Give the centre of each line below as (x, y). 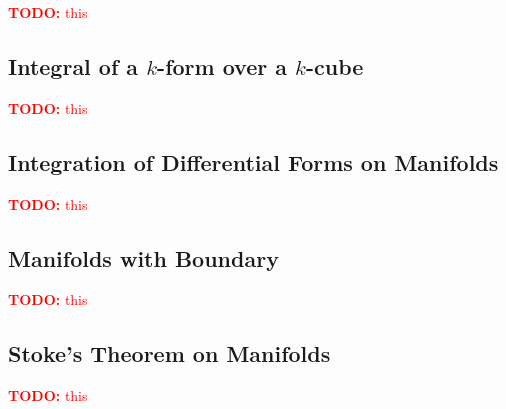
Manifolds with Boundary (143, 257)
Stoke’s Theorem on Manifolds (169, 353)
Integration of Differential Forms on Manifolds (253, 161)
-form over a (222, 65)
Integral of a (73, 65)
